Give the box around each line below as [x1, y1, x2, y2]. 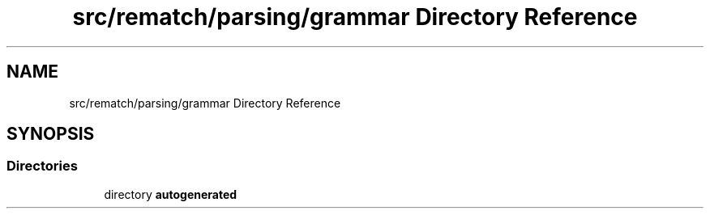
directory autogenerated [104, 187, 237, 201]
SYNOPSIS [6, 124, 95, 145]
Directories [6, 158, 78, 175]
